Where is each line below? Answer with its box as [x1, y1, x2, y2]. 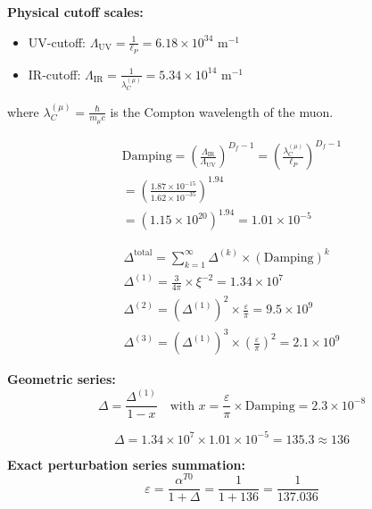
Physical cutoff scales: [7, 3, 144, 21]
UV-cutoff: [28, 32, 86, 51]
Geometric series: [7, 370, 116, 388]
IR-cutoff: [28, 64, 81, 83]
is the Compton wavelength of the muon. [110, 102, 334, 121]
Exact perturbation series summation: [7, 455, 245, 473]
